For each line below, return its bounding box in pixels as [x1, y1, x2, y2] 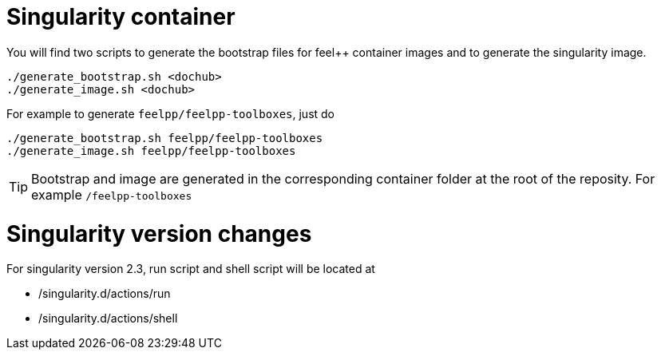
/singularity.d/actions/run [38, 287, 171, 301]
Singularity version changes [6, 220, 312, 247]
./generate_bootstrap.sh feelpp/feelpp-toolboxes [6, 131, 323, 144]
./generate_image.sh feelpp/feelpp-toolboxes [6, 144, 296, 157]
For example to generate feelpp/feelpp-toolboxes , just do [6, 106, 335, 121]
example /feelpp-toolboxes [31, 186, 192, 203]
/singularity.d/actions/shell [38, 311, 178, 326]
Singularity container [6, 3, 236, 30]
